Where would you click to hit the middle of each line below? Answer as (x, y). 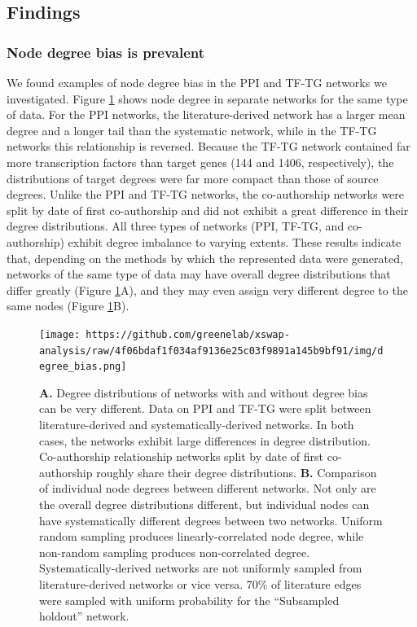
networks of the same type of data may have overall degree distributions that (199, 274)
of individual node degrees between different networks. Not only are (208, 488)
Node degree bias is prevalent (106, 52)
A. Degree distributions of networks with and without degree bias (204, 392)
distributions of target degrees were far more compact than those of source (193, 178)
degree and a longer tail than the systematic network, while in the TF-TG (192, 130)
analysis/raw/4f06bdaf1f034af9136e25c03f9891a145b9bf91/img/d (211, 351)
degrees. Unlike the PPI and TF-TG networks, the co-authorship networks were (206, 194)
